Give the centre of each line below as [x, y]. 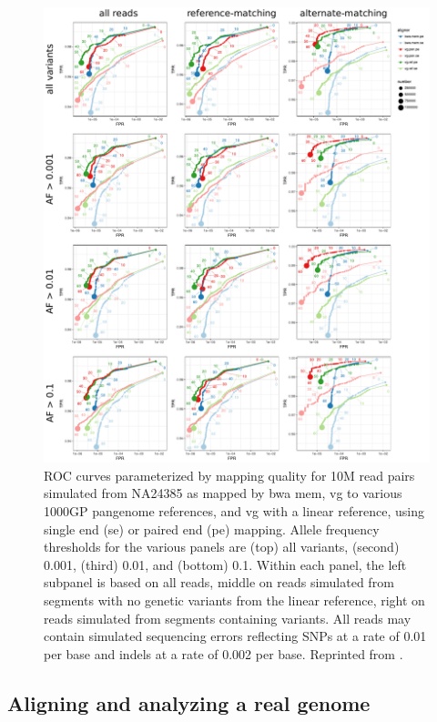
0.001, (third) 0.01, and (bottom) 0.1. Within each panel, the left [225, 564]
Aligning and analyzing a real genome [189, 702]
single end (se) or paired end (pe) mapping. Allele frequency [212, 529]
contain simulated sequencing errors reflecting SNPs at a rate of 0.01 [235, 636]
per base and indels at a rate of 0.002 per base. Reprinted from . [224, 653]
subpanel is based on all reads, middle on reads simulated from [219, 582]
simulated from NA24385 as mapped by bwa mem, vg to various [223, 493]
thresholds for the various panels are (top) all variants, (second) [222, 547]
